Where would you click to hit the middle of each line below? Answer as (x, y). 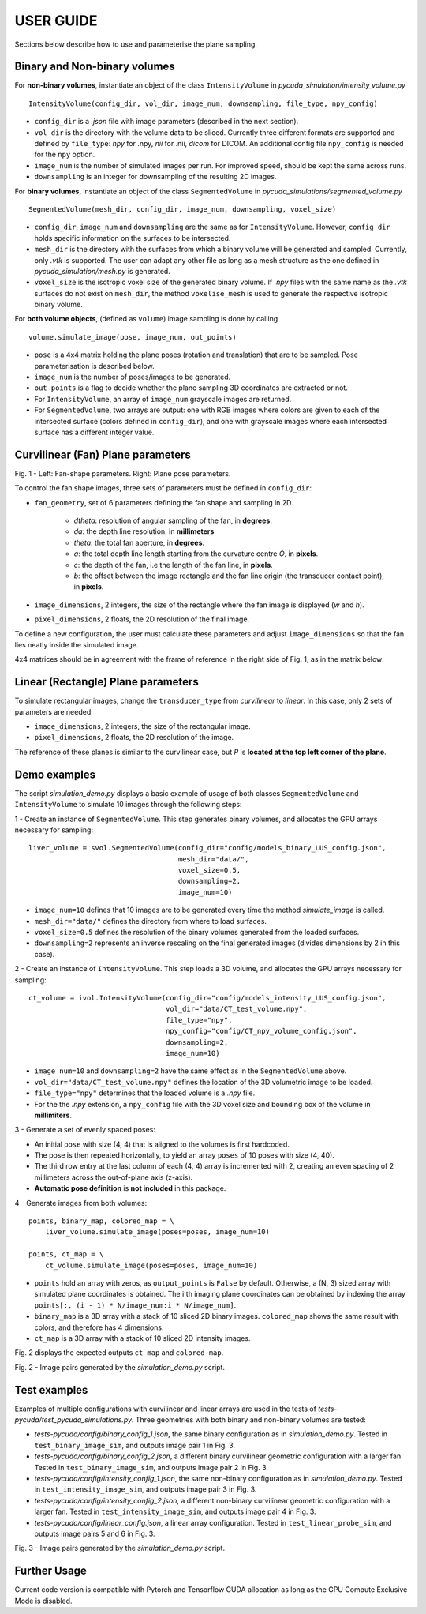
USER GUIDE (56, 21)
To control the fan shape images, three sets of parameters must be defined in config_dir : (163, 488)
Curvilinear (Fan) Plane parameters (103, 454)
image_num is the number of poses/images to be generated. (133, 377)
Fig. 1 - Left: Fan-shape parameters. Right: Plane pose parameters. (123, 473)
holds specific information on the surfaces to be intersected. (133, 238)
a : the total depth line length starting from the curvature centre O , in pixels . (196, 554)
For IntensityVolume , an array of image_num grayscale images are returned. (163, 399)
